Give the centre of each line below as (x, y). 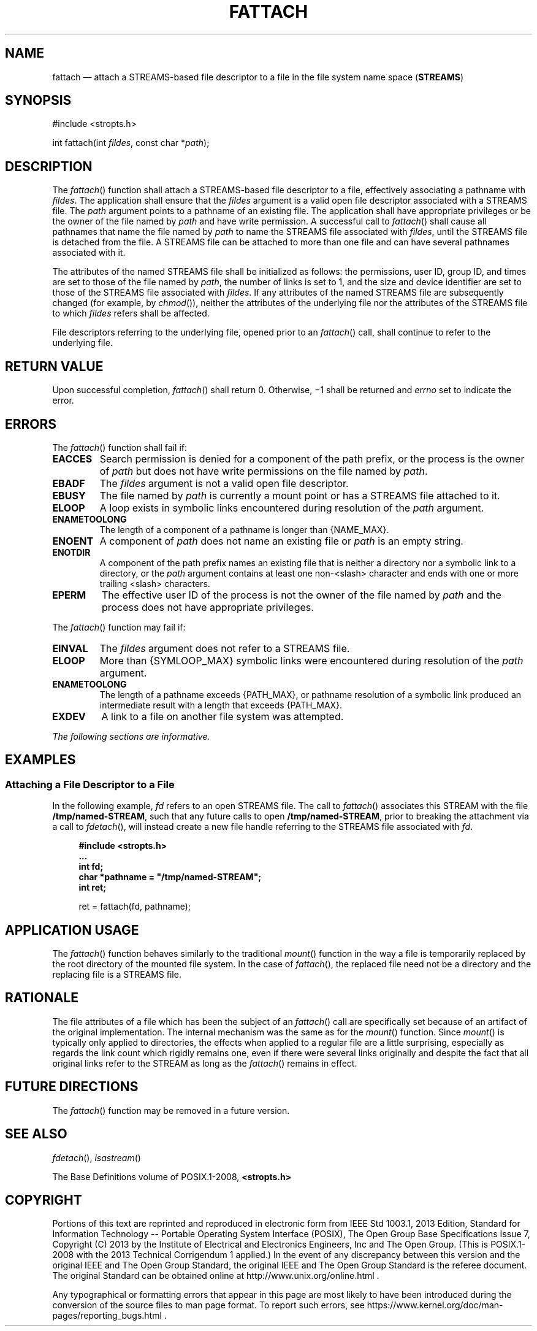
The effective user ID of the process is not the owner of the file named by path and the (301, 595)
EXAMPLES (40, 760)
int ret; (92, 888)
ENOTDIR (71, 552)
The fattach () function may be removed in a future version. (171, 1110)
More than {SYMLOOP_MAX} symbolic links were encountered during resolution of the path (311, 660)
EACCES (72, 458)
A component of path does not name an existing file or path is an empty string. (281, 541)
